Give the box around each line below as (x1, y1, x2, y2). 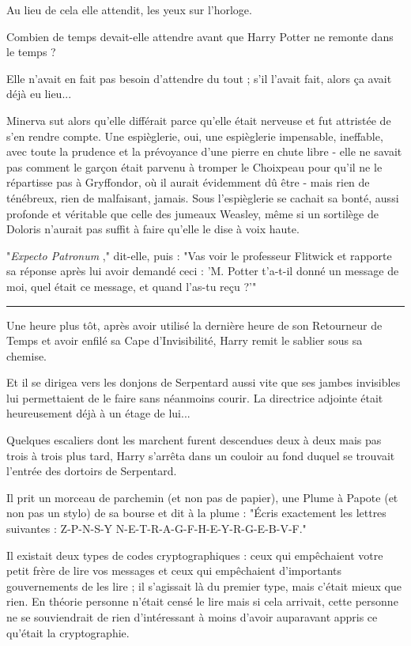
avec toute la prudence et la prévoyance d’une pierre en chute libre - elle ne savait (6, 143, 402, 160)
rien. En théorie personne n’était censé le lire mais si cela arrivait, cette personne (6, 593, 398, 610)
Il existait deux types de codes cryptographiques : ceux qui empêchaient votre (6, 546, 383, 563)
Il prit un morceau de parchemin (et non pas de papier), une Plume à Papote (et (6, 489, 398, 505)
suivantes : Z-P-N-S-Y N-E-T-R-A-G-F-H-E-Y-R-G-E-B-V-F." (6, 520, 307, 537)
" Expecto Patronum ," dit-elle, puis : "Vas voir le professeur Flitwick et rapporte (6, 247, 392, 263)
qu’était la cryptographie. (6, 624, 130, 640)
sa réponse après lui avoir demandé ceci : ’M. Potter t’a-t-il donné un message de (6, 263, 399, 279)
